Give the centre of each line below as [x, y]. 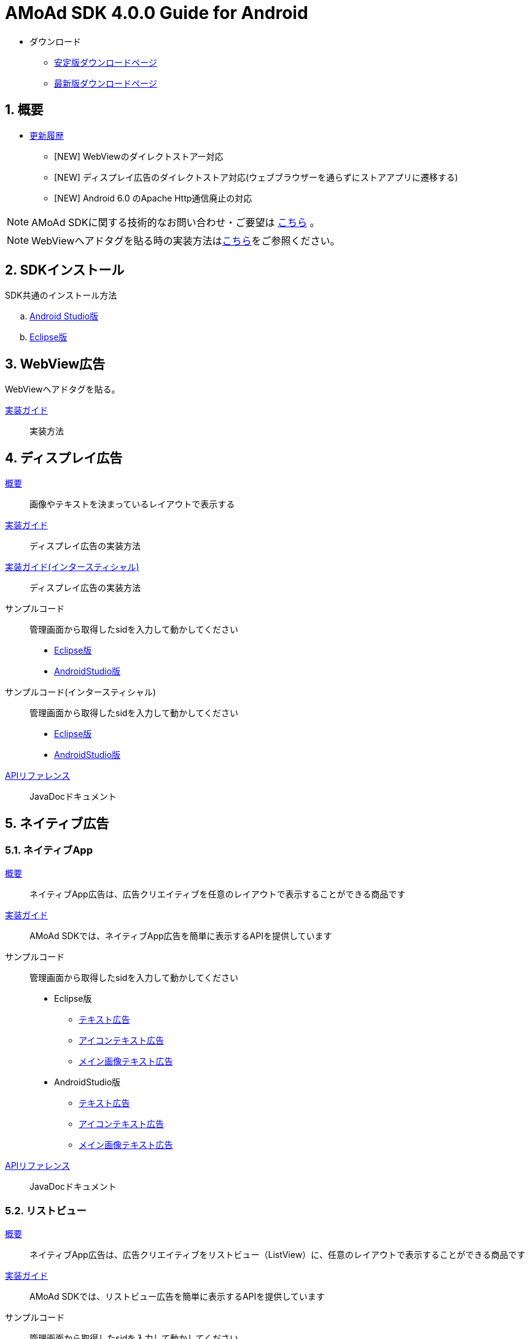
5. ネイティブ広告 [57, 823]
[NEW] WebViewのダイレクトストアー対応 [139, 156]
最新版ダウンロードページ [106, 83]
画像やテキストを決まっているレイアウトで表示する [132, 504]
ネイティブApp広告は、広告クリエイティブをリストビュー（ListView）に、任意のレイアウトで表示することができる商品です [278, 1255]
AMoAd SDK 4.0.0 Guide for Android [157, 13]
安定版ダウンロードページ [106, 62]
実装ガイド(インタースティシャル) [72, 567]
